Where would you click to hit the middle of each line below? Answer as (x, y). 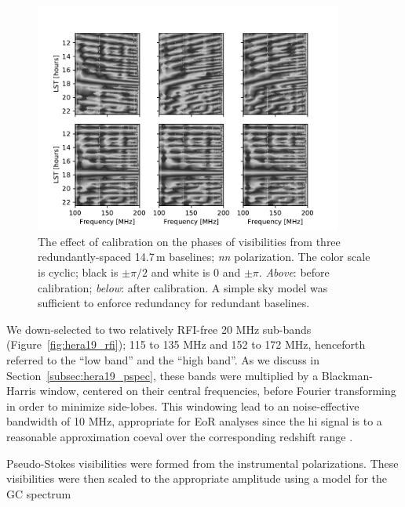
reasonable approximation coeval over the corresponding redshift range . (180, 436)
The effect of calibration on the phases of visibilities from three (189, 241)
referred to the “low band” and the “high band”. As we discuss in (163, 359)
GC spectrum (39, 493)
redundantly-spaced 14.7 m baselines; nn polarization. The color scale (204, 257)
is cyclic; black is (78, 272)
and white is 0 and (196, 272)
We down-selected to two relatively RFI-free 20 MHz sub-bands (159, 329)
